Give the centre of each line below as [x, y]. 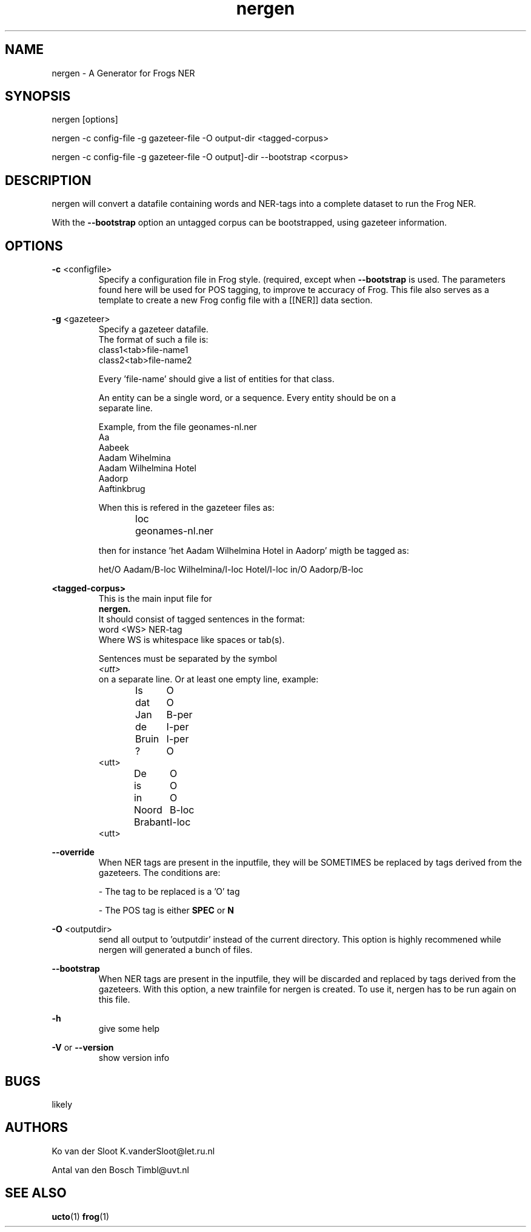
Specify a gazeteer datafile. [153, 329]
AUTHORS [37, 1128]
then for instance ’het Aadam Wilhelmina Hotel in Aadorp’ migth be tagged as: [254, 551]
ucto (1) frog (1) [81, 1216]
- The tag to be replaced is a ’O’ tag [169, 892]
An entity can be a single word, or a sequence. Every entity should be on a [247, 398]
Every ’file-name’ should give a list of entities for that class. [216, 379]
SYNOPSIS [38, 96]
